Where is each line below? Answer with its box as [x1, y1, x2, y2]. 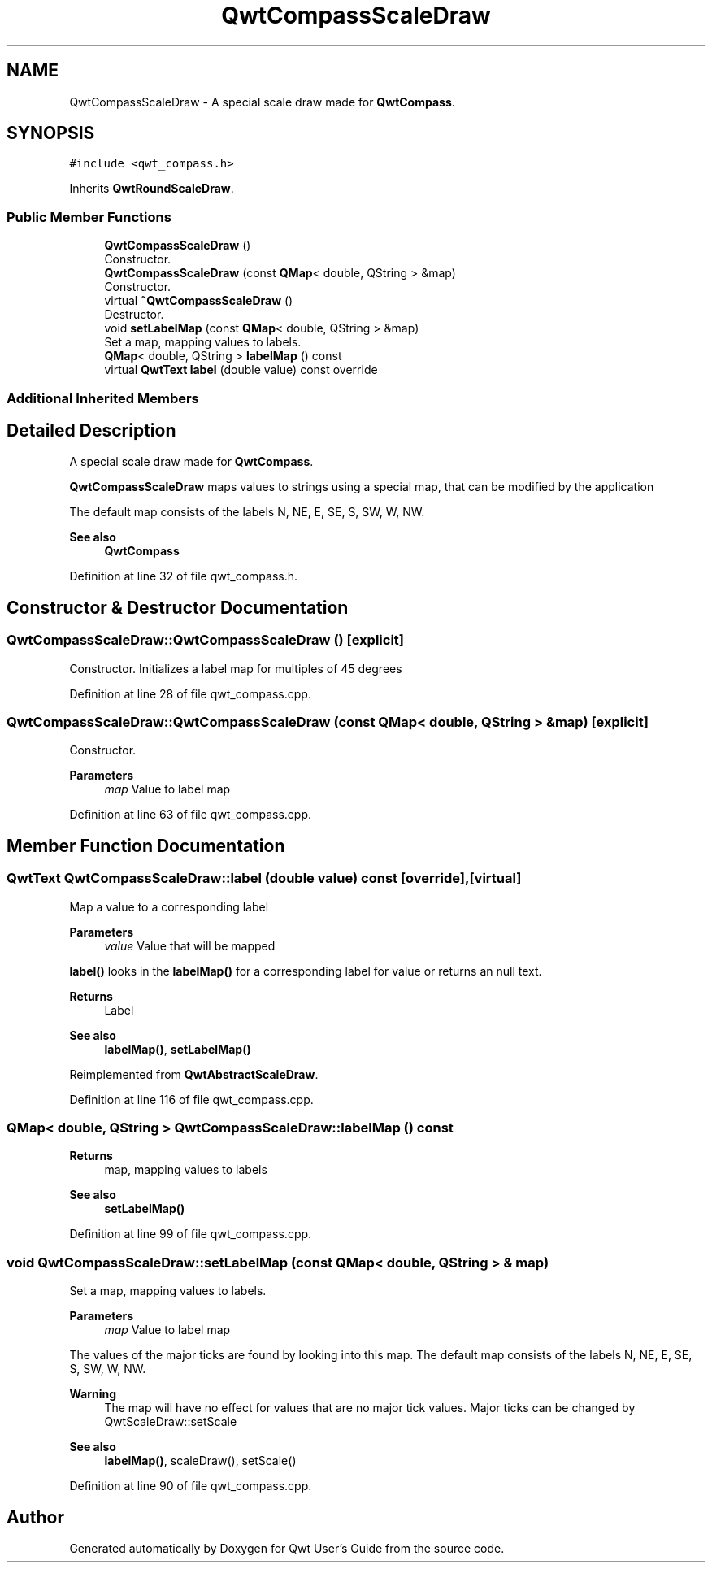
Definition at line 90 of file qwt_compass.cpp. [69, 1479, 312, 1493]
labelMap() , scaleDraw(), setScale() [104, 1454, 297, 1468]
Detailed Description [7, 419, 176, 441]
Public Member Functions [7, 208, 171, 225]
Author [7, 1506, 64, 1528]
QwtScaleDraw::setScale [104, 1415, 237, 1429]
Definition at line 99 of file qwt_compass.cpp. [69, 1227, 312, 1241]
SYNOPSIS [7, 123, 95, 144]
